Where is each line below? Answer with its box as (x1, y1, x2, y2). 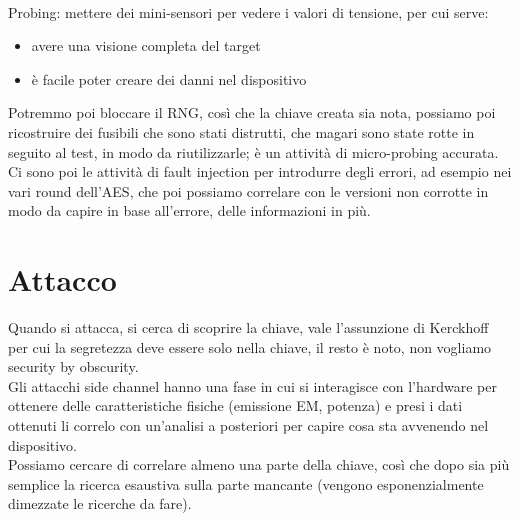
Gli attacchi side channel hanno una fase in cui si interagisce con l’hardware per (8, 375, 498, 396)
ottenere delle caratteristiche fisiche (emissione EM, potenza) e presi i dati (8, 395, 463, 416)
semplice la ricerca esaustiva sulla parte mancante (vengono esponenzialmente (8, 473, 484, 494)
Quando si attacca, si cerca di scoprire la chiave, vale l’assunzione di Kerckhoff (8, 317, 489, 338)
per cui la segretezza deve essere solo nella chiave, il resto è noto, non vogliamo (8, 336, 492, 357)
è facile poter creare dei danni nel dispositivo (31, 68, 307, 89)
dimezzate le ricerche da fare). (8, 493, 192, 514)
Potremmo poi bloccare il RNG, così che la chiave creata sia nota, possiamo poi (8, 102, 496, 123)
